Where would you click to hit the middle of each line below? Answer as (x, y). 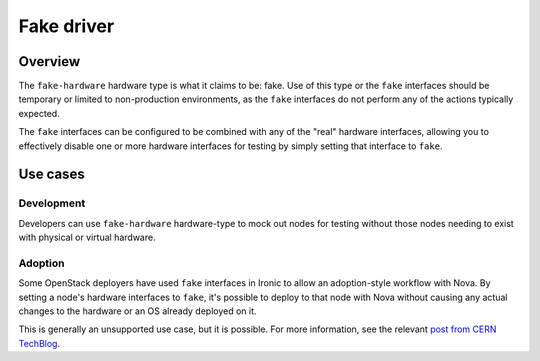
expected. (39, 113)
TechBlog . (39, 343)
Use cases (51, 174)
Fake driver (66, 26)
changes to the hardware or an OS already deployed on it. (137, 311)
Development (52, 203)
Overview (49, 61)
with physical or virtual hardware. (87, 237)
